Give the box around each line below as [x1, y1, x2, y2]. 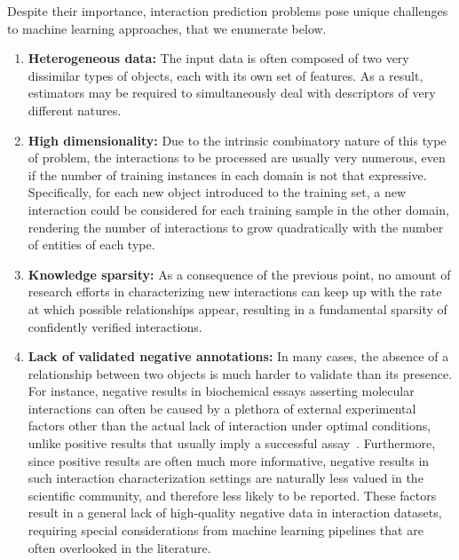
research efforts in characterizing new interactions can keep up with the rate [28, 282, 442, 301]
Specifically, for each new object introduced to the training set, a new [28, 183, 407, 201]
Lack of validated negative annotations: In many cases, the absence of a [28, 347, 449, 366]
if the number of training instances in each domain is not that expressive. [28, 165, 427, 184]
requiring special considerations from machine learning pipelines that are [28, 521, 423, 540]
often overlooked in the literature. [28, 538, 211, 556]
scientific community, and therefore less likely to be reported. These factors [28, 485, 437, 504]
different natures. [28, 100, 122, 119]
